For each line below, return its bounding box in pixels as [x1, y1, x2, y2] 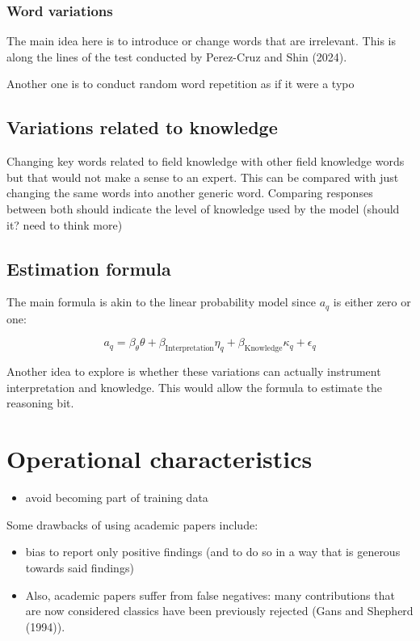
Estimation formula [6, 255, 171, 280]
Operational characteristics [6, 442, 313, 475]
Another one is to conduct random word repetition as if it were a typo [6, 75, 355, 92]
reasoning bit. [6, 394, 74, 411]
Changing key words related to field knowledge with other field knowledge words [6, 153, 405, 170]
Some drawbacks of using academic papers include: [6, 516, 258, 533]
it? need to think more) [6, 216, 123, 233]
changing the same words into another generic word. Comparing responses [6, 184, 373, 201]
